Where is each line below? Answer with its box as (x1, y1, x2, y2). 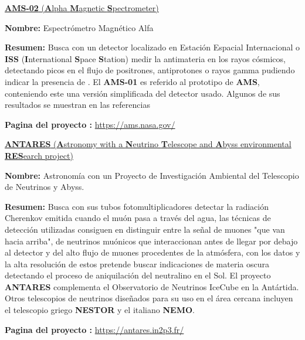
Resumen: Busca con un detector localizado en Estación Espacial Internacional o (5, 41, 300, 53)
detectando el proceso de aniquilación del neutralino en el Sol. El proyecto (5, 269, 271, 281)
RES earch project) (5, 149, 73, 161)
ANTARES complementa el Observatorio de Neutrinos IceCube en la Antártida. (5, 280, 299, 293)
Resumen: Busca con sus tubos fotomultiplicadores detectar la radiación (5, 200, 269, 212)
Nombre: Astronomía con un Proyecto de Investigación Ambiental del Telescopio (5, 169, 299, 181)
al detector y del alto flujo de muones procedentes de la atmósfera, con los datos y (5, 246, 300, 259)
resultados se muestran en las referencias (5, 98, 150, 111)
